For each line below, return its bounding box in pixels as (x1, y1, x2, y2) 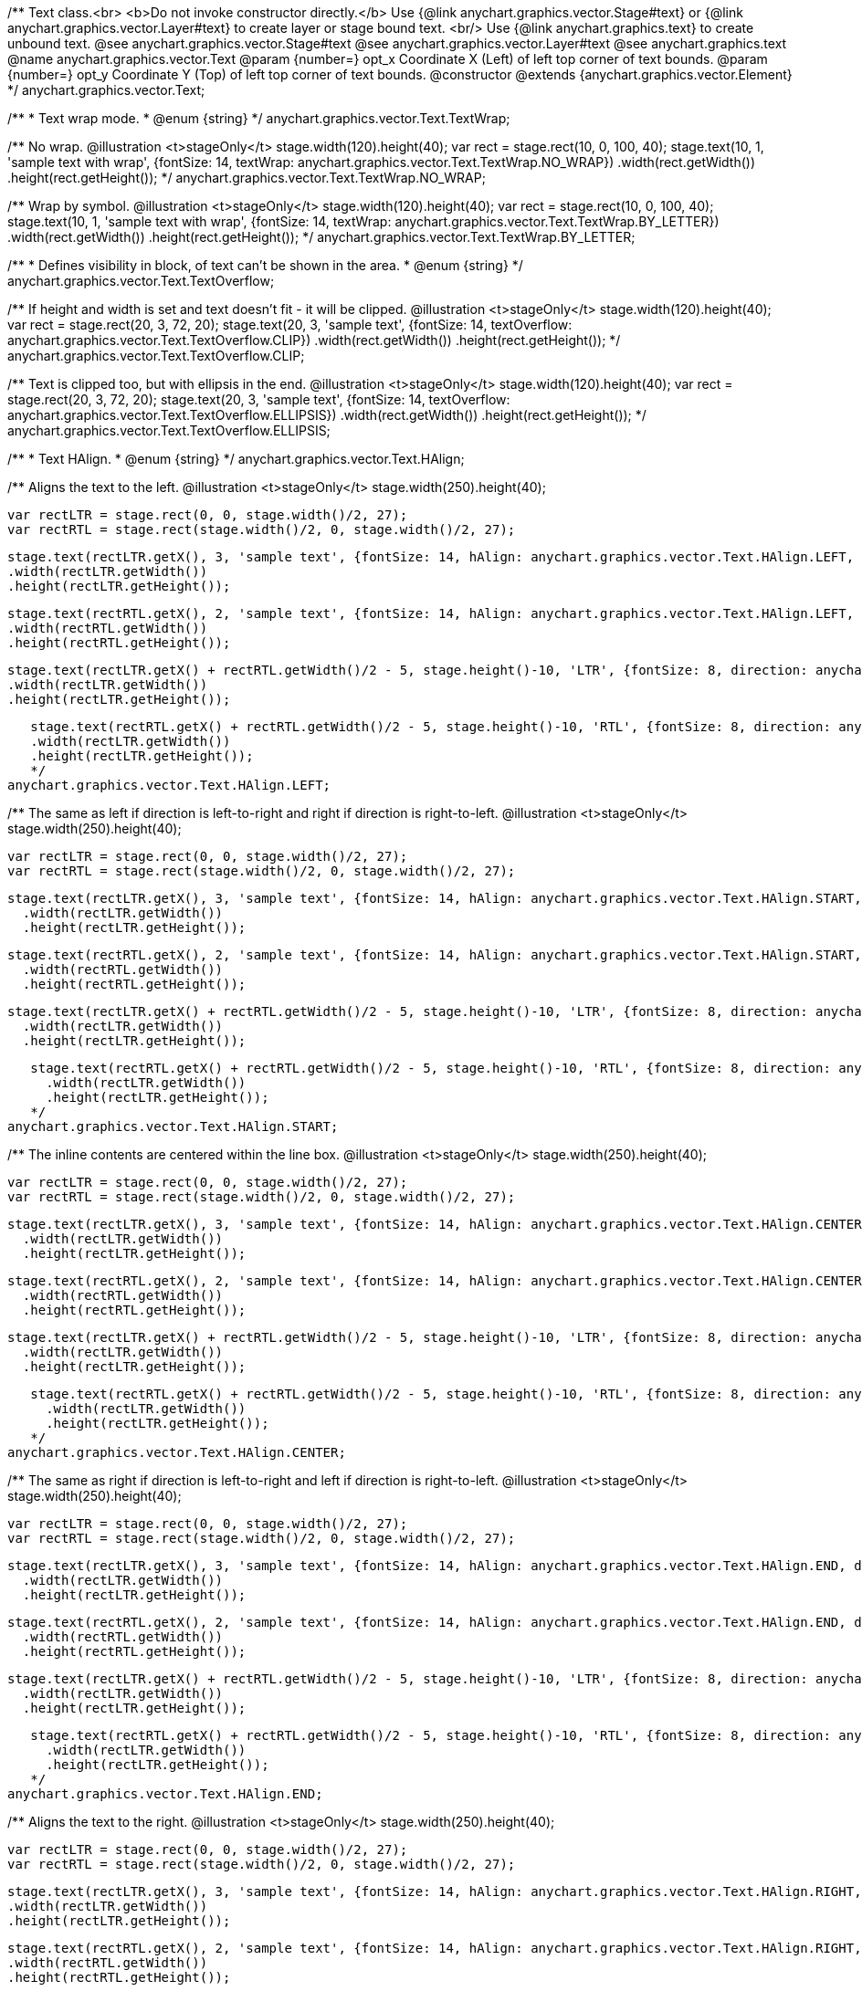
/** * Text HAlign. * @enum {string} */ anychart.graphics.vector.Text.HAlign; (7, 451, 465, 466)
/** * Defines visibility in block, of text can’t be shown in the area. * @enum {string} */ (7, 257, 523, 273)
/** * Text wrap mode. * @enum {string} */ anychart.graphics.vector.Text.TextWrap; (7, 110, 510, 126)
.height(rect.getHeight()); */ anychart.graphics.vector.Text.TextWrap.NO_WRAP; (7, 170, 486, 185)
